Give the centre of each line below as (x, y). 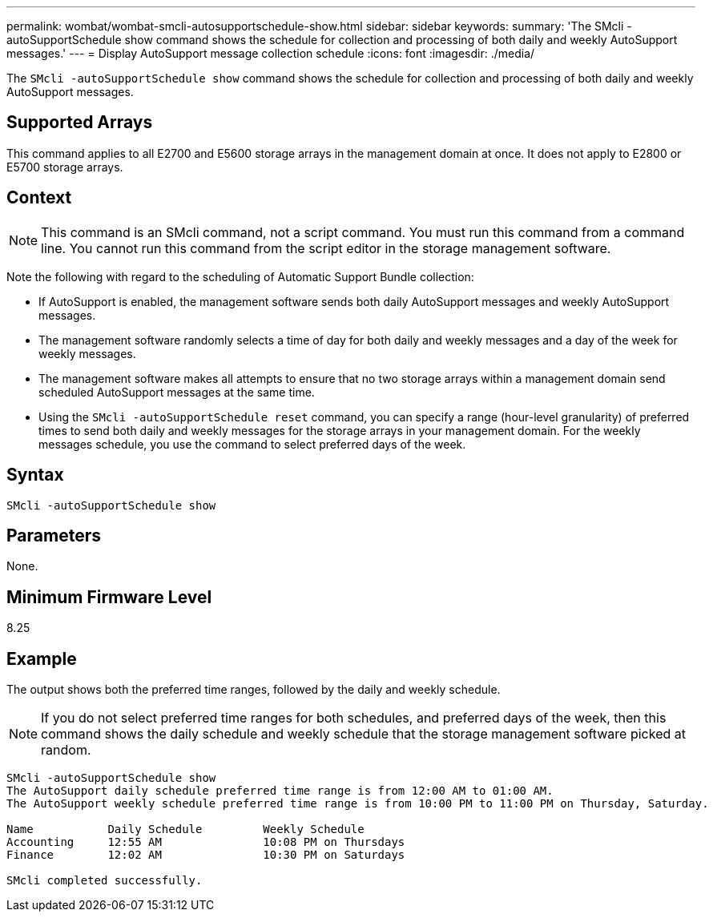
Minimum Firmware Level (109, 597)
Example (42, 658)
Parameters (54, 535)
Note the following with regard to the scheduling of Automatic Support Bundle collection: (240, 276)
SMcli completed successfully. (105, 881)
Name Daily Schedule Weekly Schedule (185, 829)
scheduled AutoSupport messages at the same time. (177, 392)
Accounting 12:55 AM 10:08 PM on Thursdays (206, 842)
